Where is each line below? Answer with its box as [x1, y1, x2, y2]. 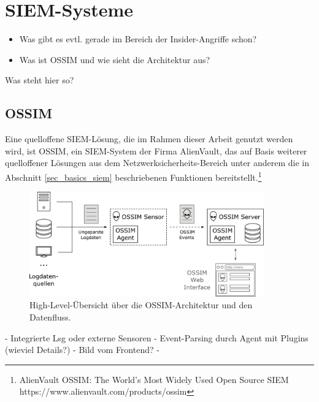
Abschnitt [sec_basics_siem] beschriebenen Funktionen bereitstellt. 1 [5, 169, 262, 183]
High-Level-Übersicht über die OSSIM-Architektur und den [29, 298, 253, 311]
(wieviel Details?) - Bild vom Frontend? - [5, 343, 159, 356]
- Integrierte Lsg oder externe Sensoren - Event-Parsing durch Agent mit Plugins [5, 331, 309, 344]
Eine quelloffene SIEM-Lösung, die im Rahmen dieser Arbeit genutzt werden [5, 132, 293, 145]
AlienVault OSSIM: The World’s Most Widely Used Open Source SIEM [19, 373, 289, 385]
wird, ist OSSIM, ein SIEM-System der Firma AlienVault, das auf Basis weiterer [5, 144, 307, 157]
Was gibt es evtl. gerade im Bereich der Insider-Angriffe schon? [19, 32, 257, 45]
